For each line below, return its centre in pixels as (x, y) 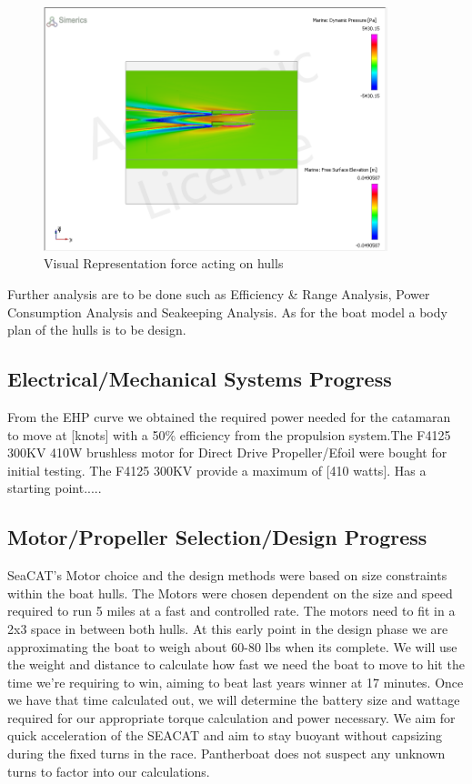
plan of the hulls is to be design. (97, 330)
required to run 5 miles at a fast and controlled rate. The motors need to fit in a (231, 611)
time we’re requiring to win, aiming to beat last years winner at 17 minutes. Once (236, 682)
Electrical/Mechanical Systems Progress (200, 379)
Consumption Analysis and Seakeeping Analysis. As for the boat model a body (227, 312)
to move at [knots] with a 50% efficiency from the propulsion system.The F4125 (229, 434)
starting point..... (55, 488)
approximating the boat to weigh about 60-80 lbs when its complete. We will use (232, 646)
